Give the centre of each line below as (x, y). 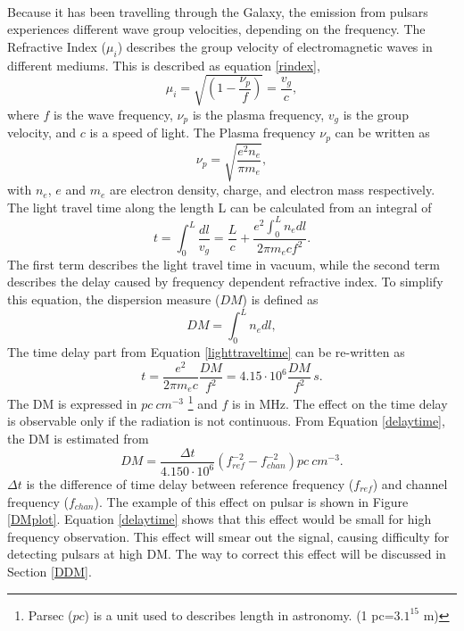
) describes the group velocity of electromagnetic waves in (275, 46)
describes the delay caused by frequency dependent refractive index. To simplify (225, 282)
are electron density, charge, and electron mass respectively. (272, 190)
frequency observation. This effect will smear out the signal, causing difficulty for (228, 536)
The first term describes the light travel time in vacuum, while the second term (224, 264)
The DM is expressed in (72, 403)
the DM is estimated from (78, 438)
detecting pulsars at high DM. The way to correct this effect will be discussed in (227, 554)
